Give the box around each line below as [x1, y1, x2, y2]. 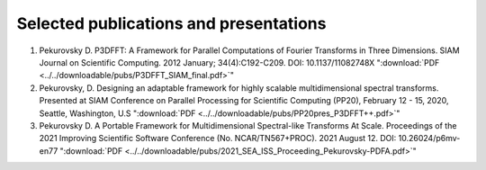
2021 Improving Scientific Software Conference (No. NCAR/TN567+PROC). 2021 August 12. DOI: [39, 133, 397, 144]
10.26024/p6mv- [398, 133, 461, 144]
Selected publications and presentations [16, 13, 327, 33]
